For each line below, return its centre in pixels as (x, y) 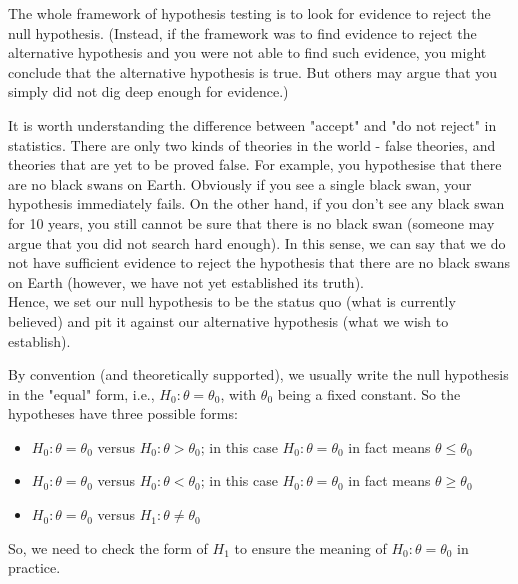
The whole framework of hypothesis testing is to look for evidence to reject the (249, 13)
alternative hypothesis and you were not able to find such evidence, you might (247, 52)
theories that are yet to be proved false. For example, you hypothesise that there (255, 164)
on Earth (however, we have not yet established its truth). (186, 281)
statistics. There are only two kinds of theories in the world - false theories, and (252, 144)
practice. (34, 567)
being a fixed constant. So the (369, 393)
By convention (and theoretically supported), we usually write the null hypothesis (258, 374)
